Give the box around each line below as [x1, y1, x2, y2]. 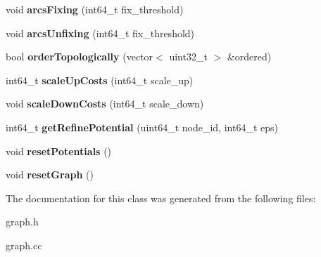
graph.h [6, 214, 39, 229]
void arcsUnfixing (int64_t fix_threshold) [6, 25, 195, 40]
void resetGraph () [6, 167, 94, 182]
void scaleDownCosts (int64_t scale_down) [6, 96, 204, 111]
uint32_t [169, 49, 208, 64]
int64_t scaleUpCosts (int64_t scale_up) [6, 72, 194, 87]
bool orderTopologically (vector [6, 49, 153, 64]
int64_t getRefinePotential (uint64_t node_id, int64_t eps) [6, 119, 278, 134]
